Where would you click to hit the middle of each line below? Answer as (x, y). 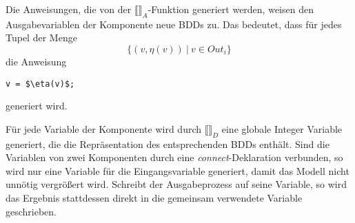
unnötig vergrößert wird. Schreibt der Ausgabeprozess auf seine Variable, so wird (176, 184)
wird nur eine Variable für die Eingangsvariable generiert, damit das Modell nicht (177, 170)
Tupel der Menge (41, 38)
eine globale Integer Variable (282, 128)
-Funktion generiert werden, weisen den (231, 9)
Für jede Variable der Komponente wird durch (104, 128)
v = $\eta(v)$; (40, 84)
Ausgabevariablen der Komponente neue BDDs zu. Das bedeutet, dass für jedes (174, 24)
